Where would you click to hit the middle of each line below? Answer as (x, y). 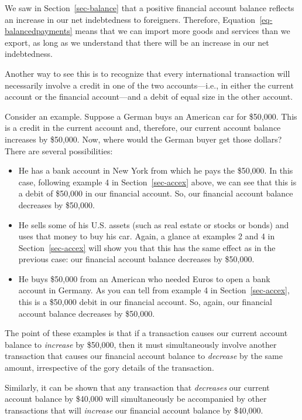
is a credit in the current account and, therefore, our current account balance (143, 128)
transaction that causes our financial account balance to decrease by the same (144, 356)
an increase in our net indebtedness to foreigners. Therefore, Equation (130, 19)
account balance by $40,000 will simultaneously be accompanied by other (136, 399)
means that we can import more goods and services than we (183, 31)
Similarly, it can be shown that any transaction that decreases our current (137, 387)
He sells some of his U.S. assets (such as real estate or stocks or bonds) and (154, 224)
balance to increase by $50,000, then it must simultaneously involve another (141, 344)
